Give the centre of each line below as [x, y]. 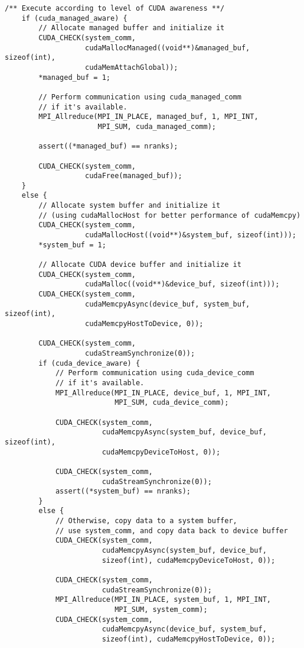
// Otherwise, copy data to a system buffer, [146, 521]
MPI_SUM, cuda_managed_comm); [157, 126]
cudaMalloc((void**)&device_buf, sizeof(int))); [182, 284]
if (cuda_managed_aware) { [74, 18]
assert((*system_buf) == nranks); [123, 491]
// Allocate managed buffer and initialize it [132, 28]
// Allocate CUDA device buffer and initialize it [140, 265]
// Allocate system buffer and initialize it [130, 206]
